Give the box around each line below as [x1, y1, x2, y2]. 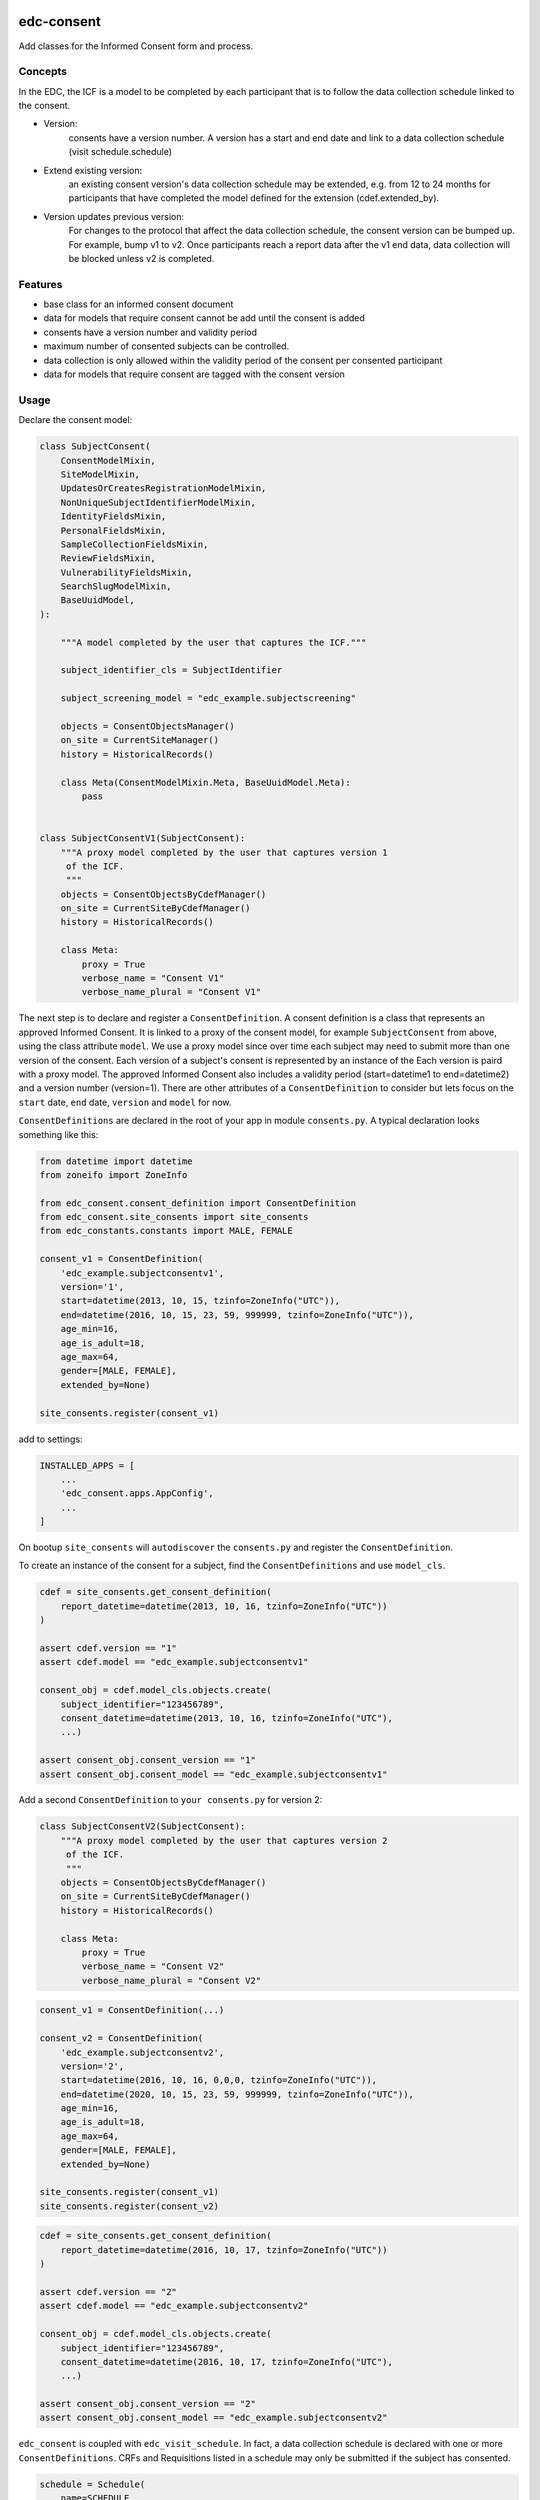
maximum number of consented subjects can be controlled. [43, 340, 290, 352]
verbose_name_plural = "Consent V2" [81, 1975, 262, 1986]
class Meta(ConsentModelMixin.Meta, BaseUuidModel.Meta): [60, 776, 351, 788]
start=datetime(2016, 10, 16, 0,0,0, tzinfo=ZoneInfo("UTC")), [60, 2075, 378, 2086]
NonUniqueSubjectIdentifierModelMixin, [60, 496, 257, 508]
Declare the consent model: [18, 414, 133, 426]
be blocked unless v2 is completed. [68, 252, 215, 264]
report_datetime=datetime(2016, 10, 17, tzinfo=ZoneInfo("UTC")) [60, 2244, 388, 2255]
